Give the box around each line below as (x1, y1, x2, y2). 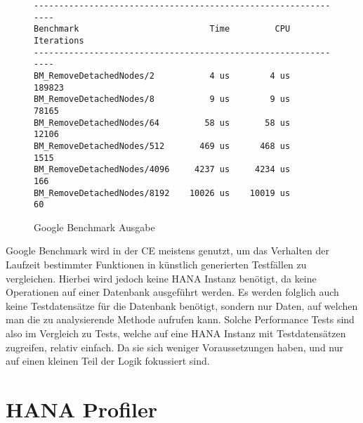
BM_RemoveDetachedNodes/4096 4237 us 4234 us (34, 164, 291, 175)
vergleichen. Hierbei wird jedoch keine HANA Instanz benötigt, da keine (6, 271, 317, 285)
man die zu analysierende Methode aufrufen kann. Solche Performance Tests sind (6, 312, 355, 327)
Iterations (34, 35, 84, 46)
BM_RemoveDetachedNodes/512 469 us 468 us (34, 141, 291, 151)
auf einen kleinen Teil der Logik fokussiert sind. (6, 353, 210, 368)
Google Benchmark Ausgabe (34, 219, 155, 234)
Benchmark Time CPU (34, 24, 291, 34)
